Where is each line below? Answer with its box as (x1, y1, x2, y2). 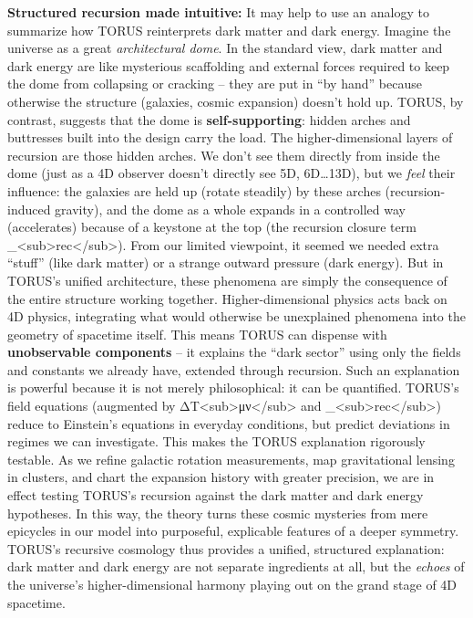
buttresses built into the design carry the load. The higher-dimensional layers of (7, 128, 453, 147)
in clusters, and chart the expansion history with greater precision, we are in (7, 467, 435, 487)
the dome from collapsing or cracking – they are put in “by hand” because (7, 74, 422, 93)
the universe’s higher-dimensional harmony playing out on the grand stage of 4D (7, 575, 458, 593)
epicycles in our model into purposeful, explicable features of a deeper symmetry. (7, 521, 459, 540)
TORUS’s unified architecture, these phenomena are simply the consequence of (7, 270, 447, 289)
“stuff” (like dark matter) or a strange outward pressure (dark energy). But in (7, 253, 444, 272)
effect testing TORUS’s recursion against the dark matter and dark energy (7, 486, 424, 505)
